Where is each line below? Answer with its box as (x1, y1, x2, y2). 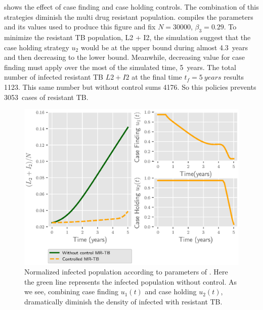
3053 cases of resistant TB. (4, 91, 89, 102)
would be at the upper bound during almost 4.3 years (80, 42, 248, 52)
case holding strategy (4, 42, 69, 52)
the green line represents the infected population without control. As (24, 276, 237, 287)
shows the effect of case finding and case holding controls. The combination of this (4, 2, 259, 12)
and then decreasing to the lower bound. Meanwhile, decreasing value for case (4, 52, 245, 62)
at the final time (131, 72, 182, 82)
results (224, 72, 244, 82)
